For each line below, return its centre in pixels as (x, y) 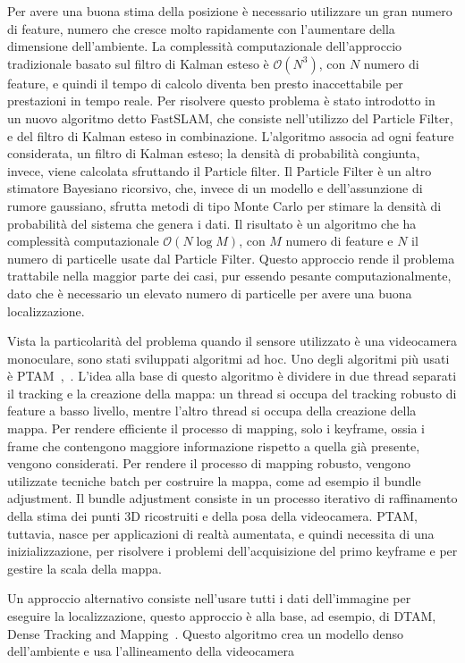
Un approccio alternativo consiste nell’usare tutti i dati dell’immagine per (209, 598)
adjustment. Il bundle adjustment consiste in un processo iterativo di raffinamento (232, 498)
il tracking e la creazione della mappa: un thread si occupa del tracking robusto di (232, 393)
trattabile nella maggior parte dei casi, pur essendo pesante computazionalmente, (229, 276)
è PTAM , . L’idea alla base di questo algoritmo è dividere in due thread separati (232, 376)
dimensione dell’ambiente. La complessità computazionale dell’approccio (205, 46)
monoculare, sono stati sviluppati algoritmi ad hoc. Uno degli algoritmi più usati (228, 358)
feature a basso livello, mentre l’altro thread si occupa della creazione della (212, 411)
